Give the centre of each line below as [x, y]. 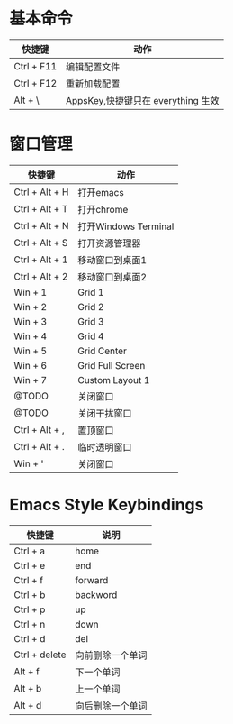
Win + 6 [31, 365]
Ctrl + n [30, 624]
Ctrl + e [30, 565]
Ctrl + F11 [36, 66]
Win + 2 [31, 307]
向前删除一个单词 [111, 655]
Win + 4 [31, 336]
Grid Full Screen [112, 365]
